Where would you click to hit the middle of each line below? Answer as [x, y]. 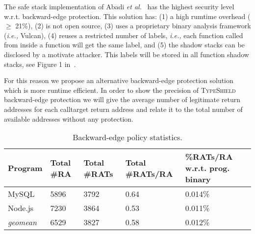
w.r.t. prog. [207, 168]
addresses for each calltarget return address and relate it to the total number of [123, 109]
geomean [22, 222]
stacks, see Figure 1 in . [40, 64]
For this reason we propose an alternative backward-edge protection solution [119, 80]
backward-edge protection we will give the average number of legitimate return [122, 99]
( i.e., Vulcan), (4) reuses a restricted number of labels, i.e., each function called [124, 35]
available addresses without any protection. [69, 118]
